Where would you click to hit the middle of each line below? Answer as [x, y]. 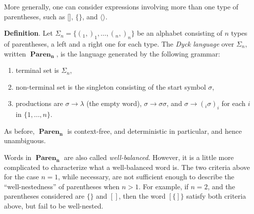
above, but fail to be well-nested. [54, 205]
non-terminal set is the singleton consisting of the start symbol [111, 86]
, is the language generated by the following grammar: [138, 53]
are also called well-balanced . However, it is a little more [149, 157]
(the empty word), [114, 103]
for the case [22, 177]
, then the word [142, 196]
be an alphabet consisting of [180, 33]
